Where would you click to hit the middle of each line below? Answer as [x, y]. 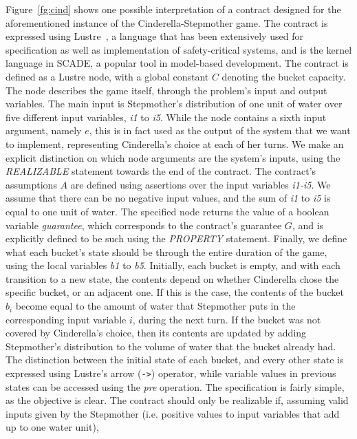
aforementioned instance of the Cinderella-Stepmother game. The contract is [167, 22]
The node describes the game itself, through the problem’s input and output [166, 90]
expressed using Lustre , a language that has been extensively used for [154, 36]
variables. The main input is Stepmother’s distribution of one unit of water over [174, 104]
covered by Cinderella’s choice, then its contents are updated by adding [156, 333]
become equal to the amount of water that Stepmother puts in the [155, 306]
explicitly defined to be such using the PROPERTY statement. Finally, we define [176, 238]
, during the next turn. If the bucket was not [227, 319]
